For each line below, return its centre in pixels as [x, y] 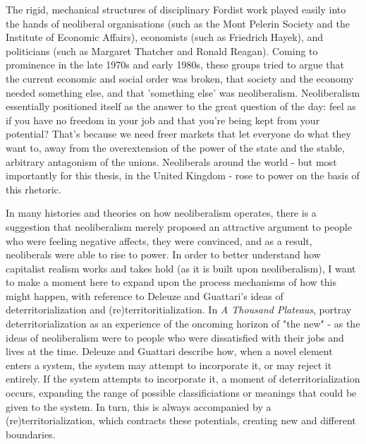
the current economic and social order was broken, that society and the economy [180, 78]
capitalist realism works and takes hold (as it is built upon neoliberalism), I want [181, 268]
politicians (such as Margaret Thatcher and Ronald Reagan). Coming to [162, 50]
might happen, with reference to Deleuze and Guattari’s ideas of [145, 295]
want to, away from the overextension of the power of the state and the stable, [175, 147]
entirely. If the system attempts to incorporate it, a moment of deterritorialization [183, 379]
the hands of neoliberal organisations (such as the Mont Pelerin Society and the [178, 23]
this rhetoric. [33, 189]
